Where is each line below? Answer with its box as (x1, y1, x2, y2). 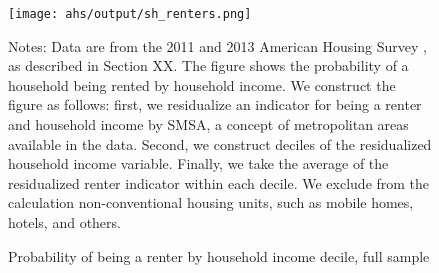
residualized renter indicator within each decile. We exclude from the (8, 172, 430, 193)
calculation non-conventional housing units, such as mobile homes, (8, 192, 414, 213)
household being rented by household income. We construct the (8, 74, 396, 95)
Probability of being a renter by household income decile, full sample (8, 245, 430, 266)
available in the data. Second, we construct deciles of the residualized (8, 133, 432, 154)
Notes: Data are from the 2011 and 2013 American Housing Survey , (8, 35, 427, 56)
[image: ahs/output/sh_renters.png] (8, 7, 252, 21)
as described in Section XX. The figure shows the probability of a (8, 55, 409, 76)
